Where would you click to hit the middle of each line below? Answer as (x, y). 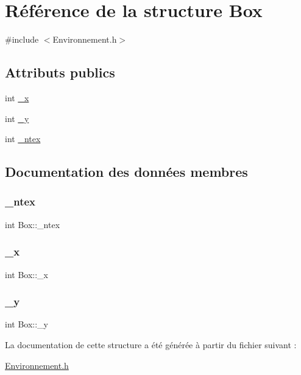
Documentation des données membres (126, 172)
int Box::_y (27, 324)
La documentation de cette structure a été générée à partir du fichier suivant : (151, 344)
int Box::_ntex (33, 224)
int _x (17, 97)
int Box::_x (27, 274)
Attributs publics (60, 72)
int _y (17, 118)
